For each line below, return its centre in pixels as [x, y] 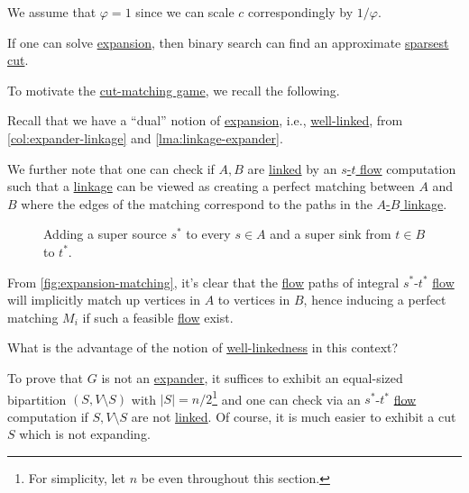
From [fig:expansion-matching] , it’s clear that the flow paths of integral [203, 282]
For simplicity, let [77, 477]
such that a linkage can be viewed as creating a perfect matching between [211, 186]
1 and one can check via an [286, 397]
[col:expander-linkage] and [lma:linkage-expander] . [145, 137]
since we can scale [185, 12]
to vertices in [254, 300]
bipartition [37, 399]
